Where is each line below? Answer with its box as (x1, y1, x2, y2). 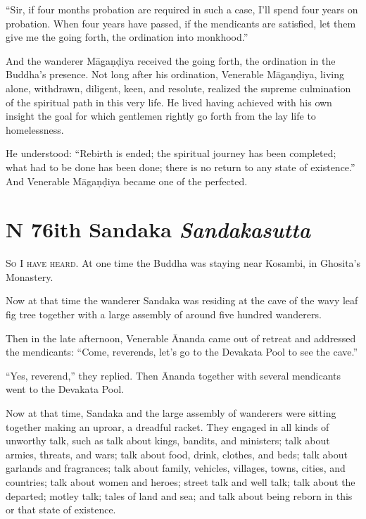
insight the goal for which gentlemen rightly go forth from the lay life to (6, 108, 316, 123)
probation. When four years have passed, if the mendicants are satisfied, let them (6, 15, 356, 30)
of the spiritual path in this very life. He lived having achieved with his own (6, 94, 332, 109)
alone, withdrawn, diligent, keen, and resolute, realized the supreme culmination (6, 80, 351, 95)
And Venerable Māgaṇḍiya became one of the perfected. (6, 173, 248, 188)
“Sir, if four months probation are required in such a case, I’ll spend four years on (6, 2, 358, 16)
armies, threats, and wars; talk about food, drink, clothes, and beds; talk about (6, 446, 348, 461)
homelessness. (6, 122, 64, 137)
